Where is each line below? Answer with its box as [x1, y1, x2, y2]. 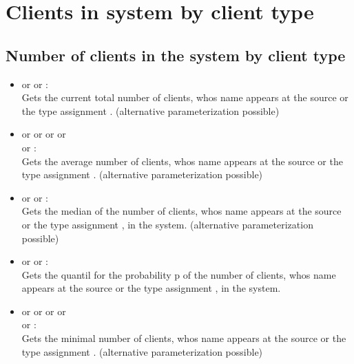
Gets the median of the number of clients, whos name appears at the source [21, 204, 342, 218]
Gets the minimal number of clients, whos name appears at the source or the [21, 331, 346, 345]
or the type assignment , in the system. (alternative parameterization [21, 217, 313, 231]
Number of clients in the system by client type [6, 44, 346, 65]
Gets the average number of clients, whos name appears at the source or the [21, 153, 343, 168]
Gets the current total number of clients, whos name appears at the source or [21, 90, 348, 105]
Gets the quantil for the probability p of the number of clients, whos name [21, 267, 336, 281]
